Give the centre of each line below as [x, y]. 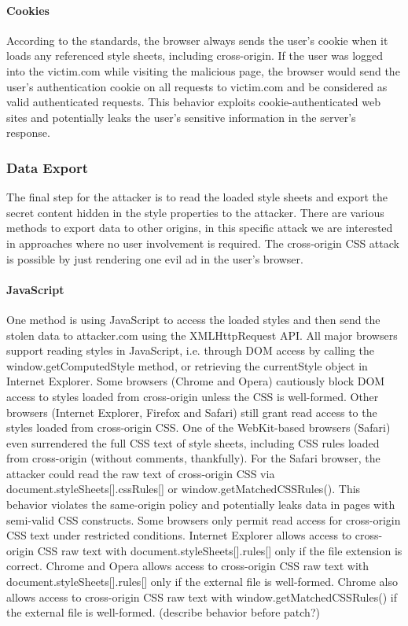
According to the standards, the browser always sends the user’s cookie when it [197, 40]
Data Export [48, 167]
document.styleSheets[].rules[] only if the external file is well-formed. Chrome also [202, 582]
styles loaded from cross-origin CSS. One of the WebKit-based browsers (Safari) [198, 427]
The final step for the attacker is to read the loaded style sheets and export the [197, 197]
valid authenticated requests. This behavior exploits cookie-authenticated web [193, 102]
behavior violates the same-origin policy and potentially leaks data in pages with [201, 504]
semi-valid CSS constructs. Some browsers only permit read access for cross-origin [204, 519]
